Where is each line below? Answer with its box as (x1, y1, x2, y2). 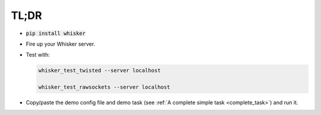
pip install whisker (26, 30, 86, 37)
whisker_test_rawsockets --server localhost (38, 84, 171, 91)
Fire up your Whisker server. (26, 40, 95, 47)
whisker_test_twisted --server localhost (38, 67, 161, 74)
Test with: (26, 51, 50, 59)
